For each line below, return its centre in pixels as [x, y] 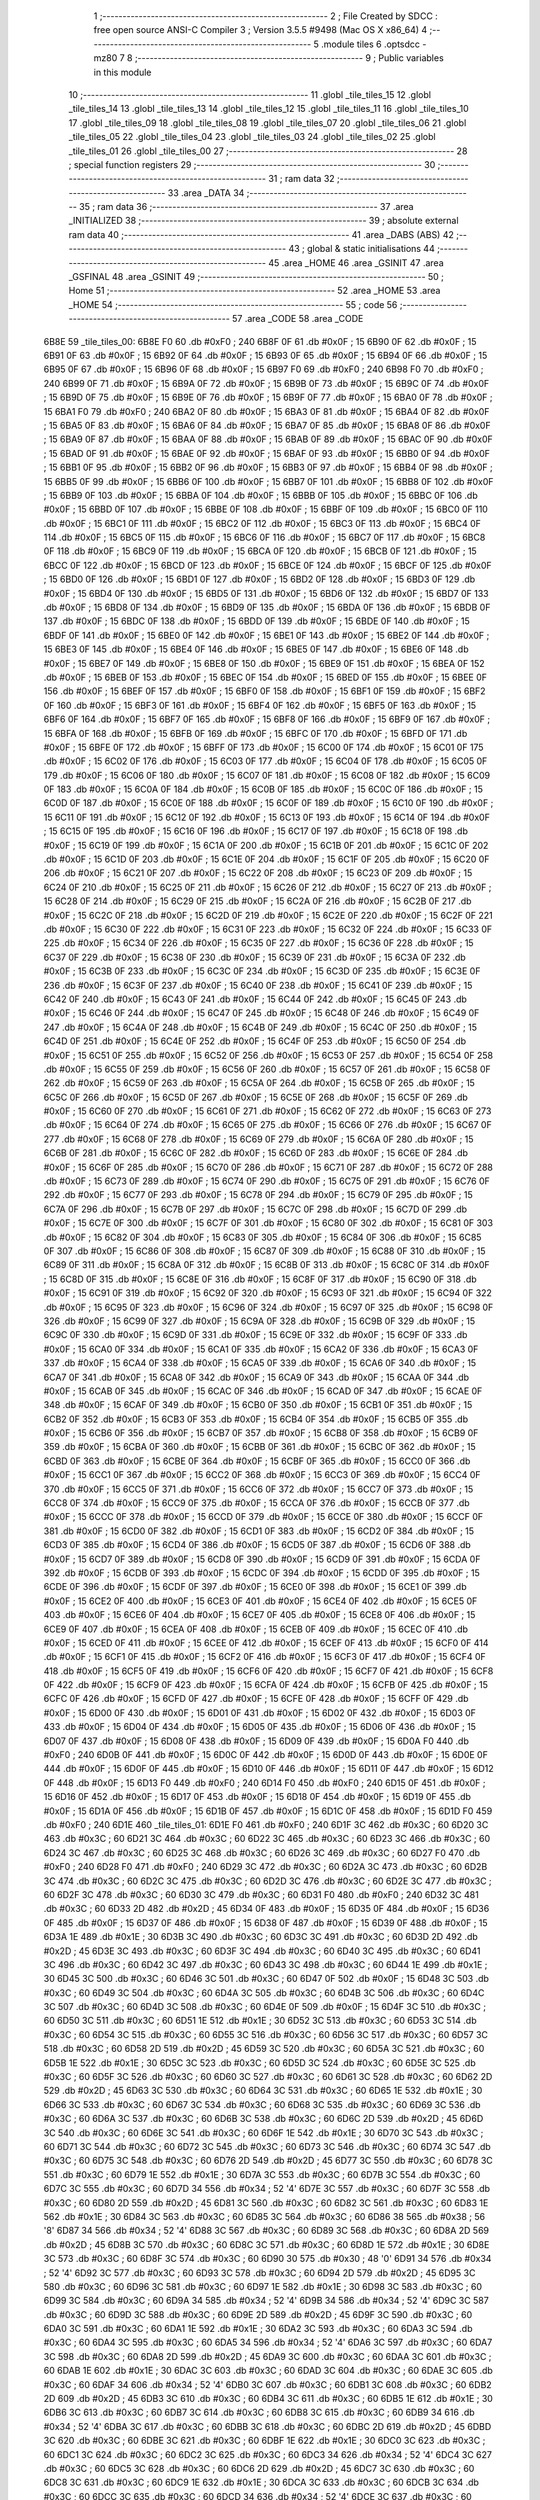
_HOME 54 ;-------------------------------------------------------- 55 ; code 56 [233, 304]
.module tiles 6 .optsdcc [370, 44]
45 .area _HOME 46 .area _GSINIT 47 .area [356, 262]
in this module [122, 72]
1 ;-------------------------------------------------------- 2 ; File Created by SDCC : [266, 16]
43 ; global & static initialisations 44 [361, 249]
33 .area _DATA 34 [206, 192]
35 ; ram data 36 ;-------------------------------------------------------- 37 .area [246, 207]
